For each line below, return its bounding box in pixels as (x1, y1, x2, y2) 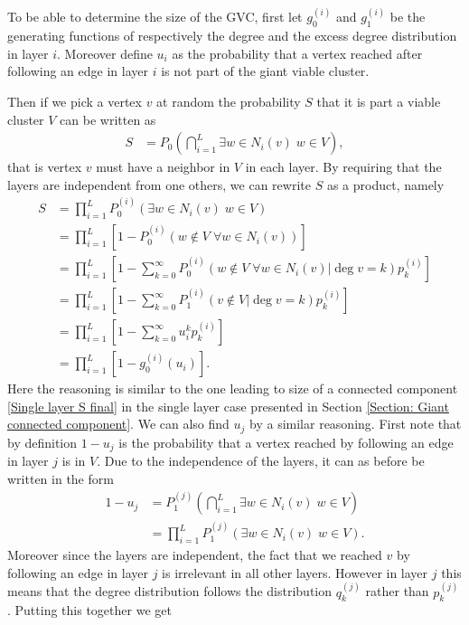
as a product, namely (326, 175, 445, 194)
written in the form (7, 469, 114, 488)
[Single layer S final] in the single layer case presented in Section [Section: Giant (7, 396, 449, 415)
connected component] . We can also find (7, 414, 230, 433)
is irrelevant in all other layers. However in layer (162, 563, 428, 582)
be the (389, 7, 426, 26)
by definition (7, 432, 78, 451)
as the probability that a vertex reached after (172, 43, 423, 62)
